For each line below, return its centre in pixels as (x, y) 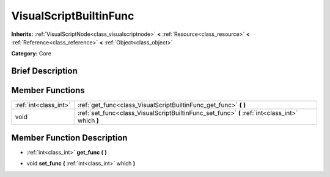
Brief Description (44, 71)
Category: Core (31, 54)
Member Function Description (69, 138)
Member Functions (48, 90)
